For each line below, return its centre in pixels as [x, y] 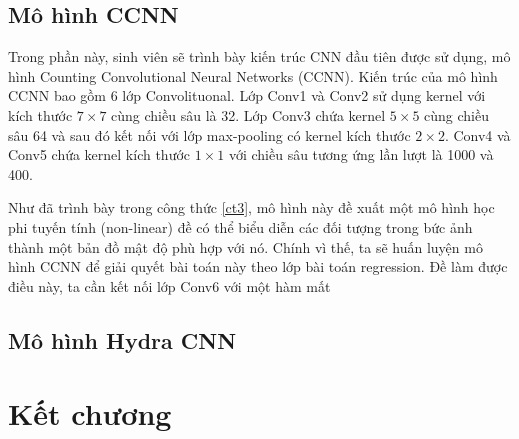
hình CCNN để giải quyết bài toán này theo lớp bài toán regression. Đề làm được [258, 266]
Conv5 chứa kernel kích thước [99, 154]
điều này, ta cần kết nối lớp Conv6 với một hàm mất [169, 285]
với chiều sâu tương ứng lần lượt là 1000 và [361, 154]
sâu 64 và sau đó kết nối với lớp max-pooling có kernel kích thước [209, 134]
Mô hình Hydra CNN [122, 339]
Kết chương [90, 413]
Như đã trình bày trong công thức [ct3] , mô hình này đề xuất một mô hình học [251, 207]
